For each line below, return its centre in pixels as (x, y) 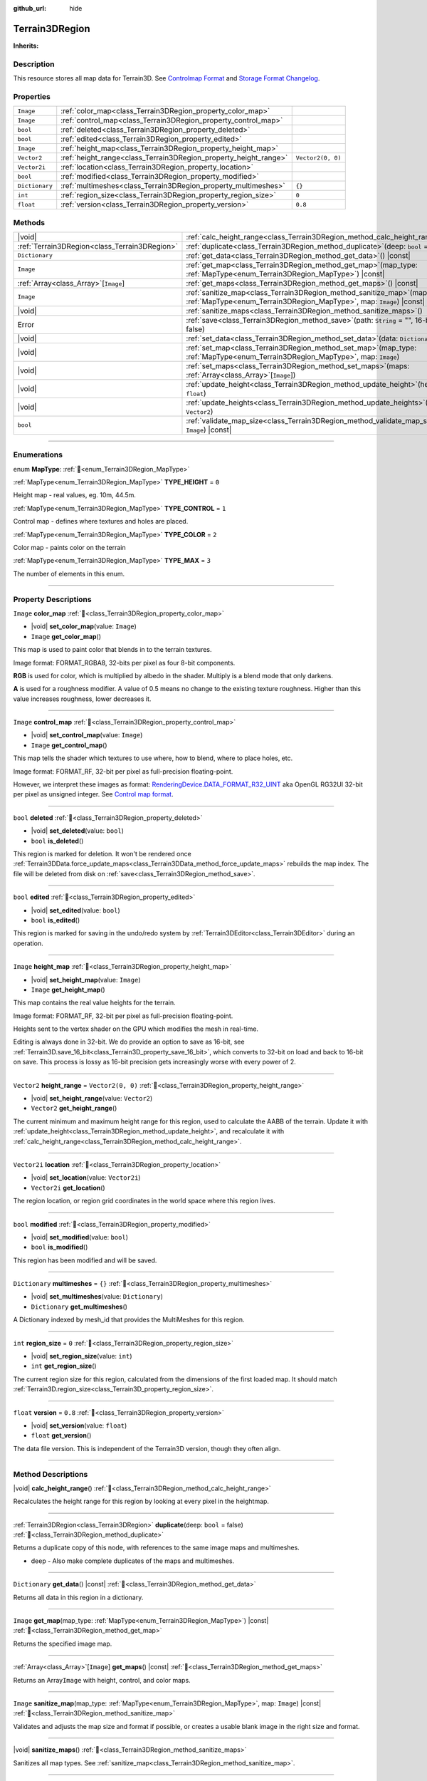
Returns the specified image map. (63, 1644)
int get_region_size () (64, 1366)
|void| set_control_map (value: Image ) (87, 735)
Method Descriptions (51, 1474)
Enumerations (38, 455)
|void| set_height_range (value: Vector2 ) (92, 1099)
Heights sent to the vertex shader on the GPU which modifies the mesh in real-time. (136, 1029)
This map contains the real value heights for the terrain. (94, 1003)
